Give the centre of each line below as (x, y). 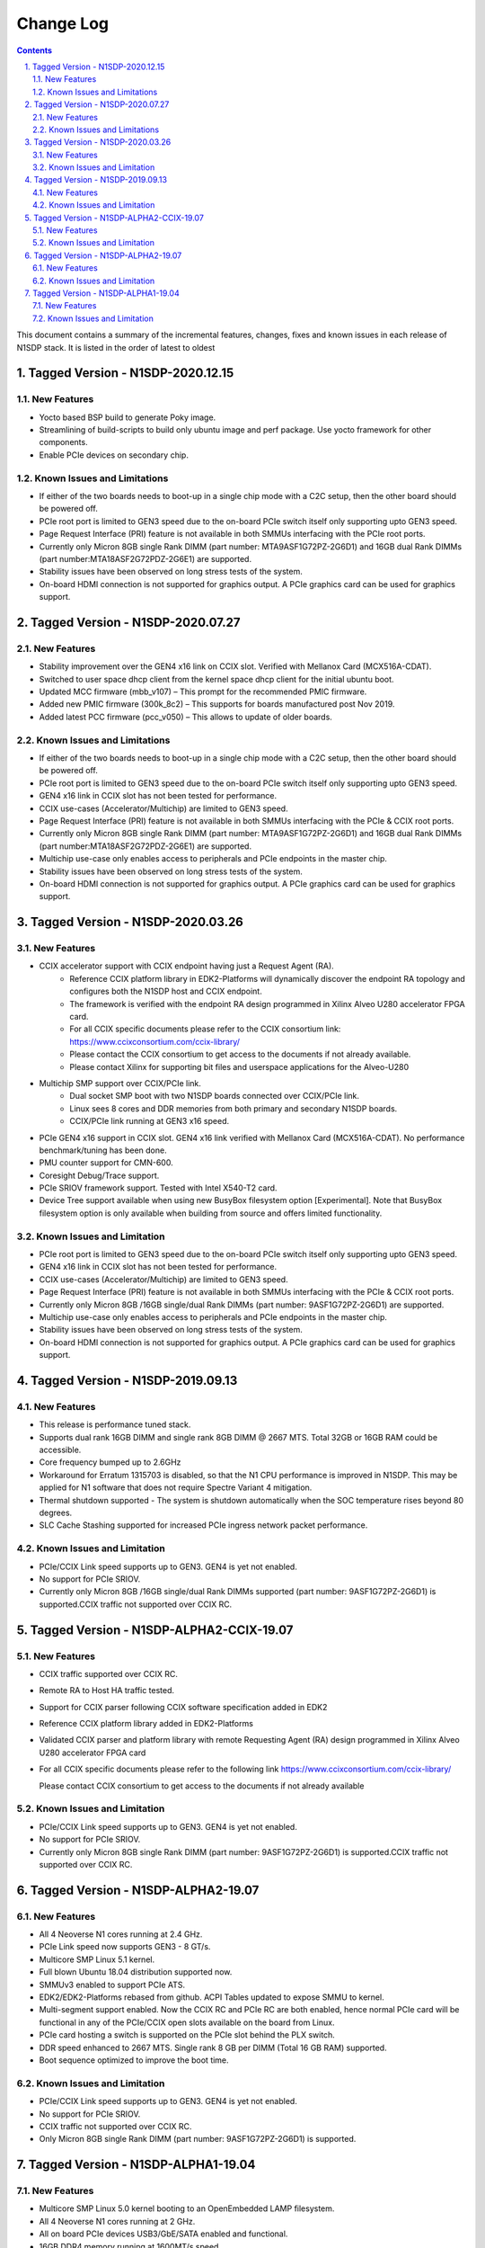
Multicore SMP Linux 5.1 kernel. (97, 1959)
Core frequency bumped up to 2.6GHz (110, 1462)
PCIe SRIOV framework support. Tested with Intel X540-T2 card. (158, 1188)
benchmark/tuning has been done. (103, 1150)
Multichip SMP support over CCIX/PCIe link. (120, 1083)
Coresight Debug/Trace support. (99, 1175)
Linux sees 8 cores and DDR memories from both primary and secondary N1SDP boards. (234, 1108)
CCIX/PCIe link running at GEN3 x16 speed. (150, 1121)
